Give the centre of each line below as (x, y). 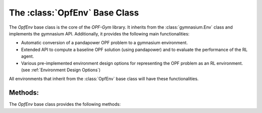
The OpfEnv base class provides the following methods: (65, 104)
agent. (27, 56)
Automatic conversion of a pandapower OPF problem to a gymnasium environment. (104, 43)
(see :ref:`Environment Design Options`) (61, 70)
